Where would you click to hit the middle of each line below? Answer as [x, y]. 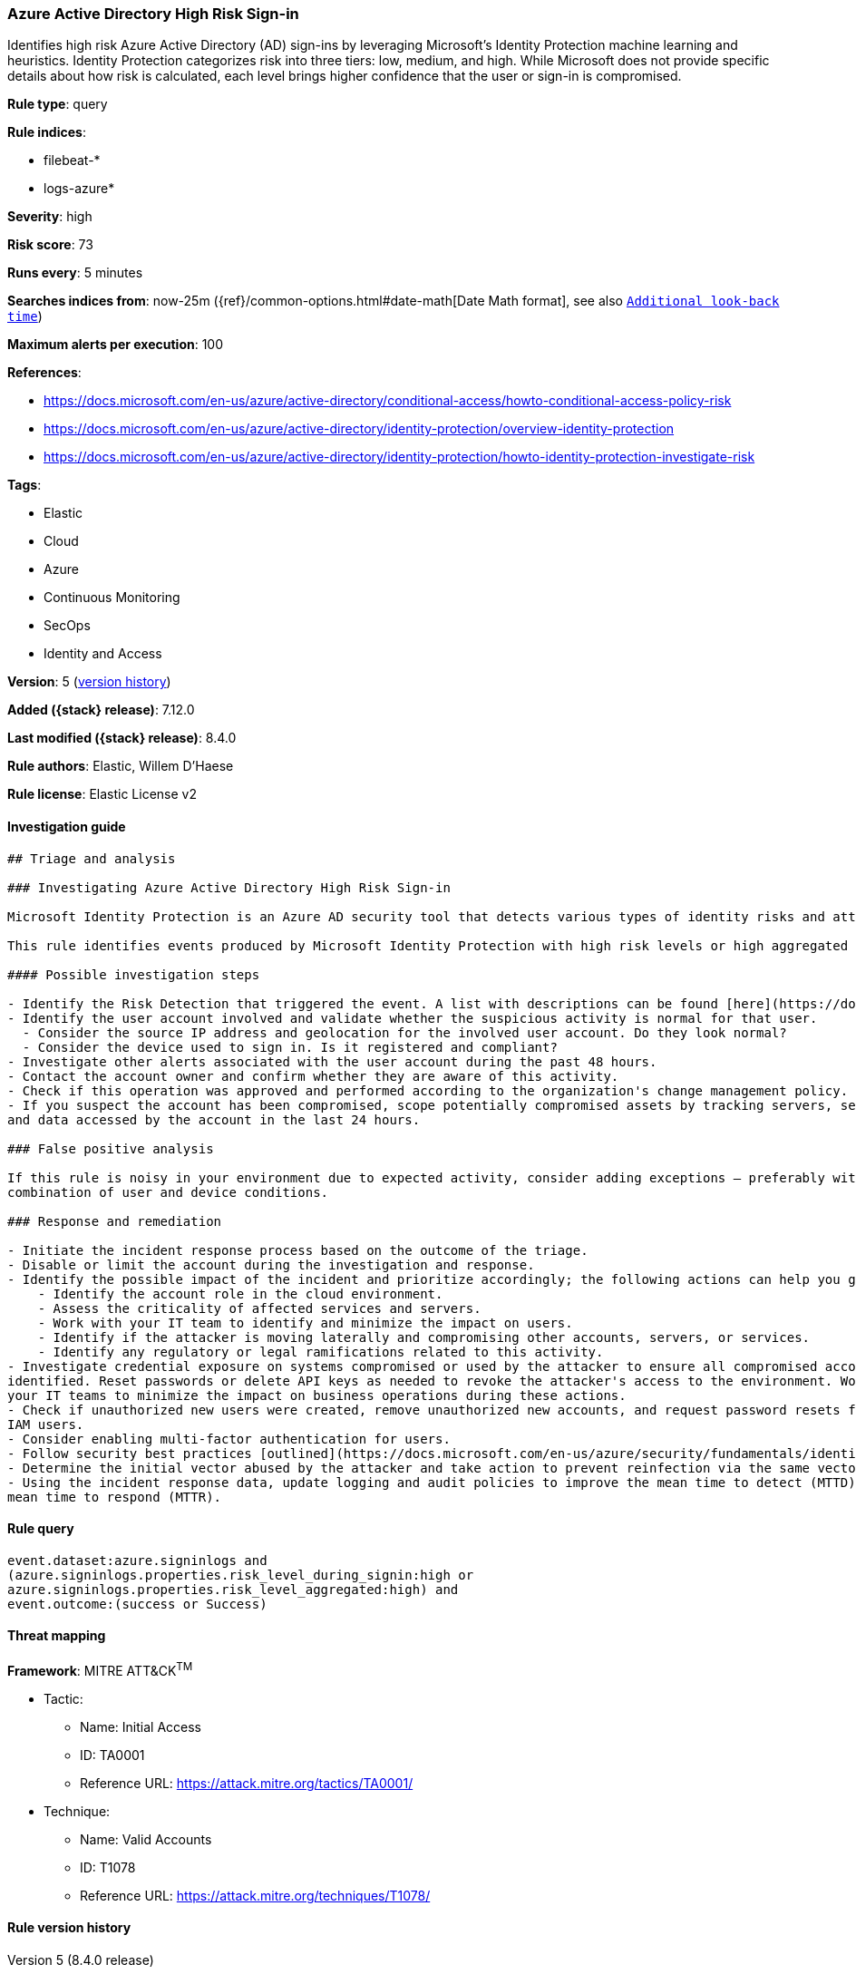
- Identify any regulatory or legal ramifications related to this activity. [321, 1352]
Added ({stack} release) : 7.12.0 [101, 710]
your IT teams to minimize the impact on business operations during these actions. [317, 1395]
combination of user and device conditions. [168, 1192]
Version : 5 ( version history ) [89, 682]
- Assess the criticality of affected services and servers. [259, 1308]
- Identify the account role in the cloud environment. [240, 1293]
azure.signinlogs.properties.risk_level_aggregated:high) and [233, 1589]
